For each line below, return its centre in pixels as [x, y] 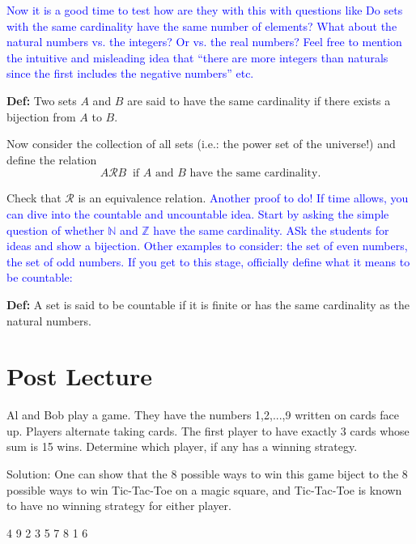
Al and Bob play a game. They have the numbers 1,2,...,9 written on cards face [203, 415]
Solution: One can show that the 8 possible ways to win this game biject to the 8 [207, 474]
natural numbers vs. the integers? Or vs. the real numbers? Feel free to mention [204, 42]
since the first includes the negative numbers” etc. [130, 73]
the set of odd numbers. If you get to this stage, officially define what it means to [208, 261]
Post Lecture [80, 376]
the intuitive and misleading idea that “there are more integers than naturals [197, 57]
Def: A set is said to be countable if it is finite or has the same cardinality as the [208, 304]
